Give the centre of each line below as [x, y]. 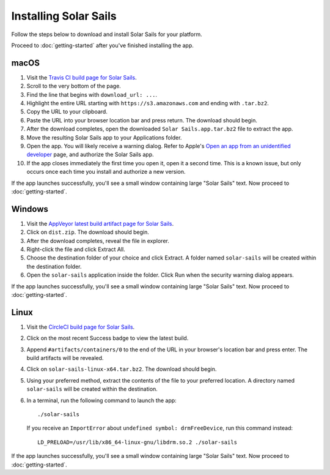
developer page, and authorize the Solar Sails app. [90, 155]
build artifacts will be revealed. [65, 358]
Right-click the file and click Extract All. [76, 249]
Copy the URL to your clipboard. [67, 112]
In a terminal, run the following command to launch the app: [101, 400]
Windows [30, 209]
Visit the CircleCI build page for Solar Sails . [81, 327]
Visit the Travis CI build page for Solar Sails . [82, 77]
